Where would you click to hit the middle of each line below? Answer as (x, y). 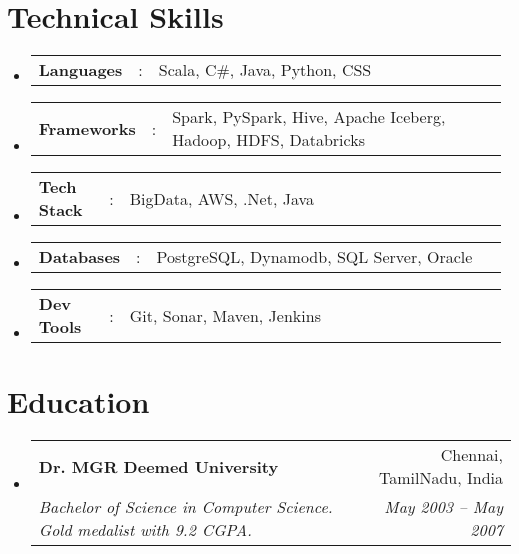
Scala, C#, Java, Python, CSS (265, 70)
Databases (79, 257)
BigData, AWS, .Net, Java (221, 198)
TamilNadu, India (440, 478)
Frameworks (87, 128)
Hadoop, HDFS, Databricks (268, 140)
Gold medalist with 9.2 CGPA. (145, 530)
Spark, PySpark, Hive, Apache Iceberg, (309, 117)
